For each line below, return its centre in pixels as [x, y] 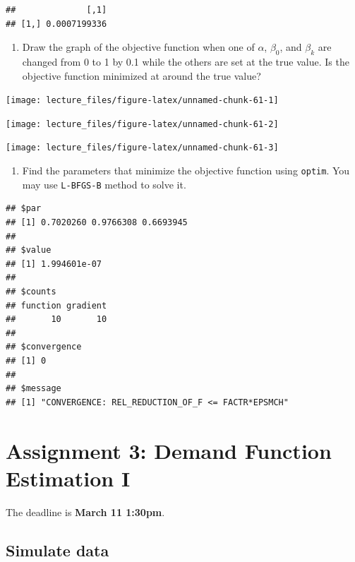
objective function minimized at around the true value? [142, 75]
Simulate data [58, 550]
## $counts [31, 292]
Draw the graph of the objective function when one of [138, 47]
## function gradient [56, 305]
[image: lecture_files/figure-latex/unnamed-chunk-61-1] [142, 101]
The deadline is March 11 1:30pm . [85, 512]
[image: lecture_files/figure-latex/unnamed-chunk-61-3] [142, 148]
